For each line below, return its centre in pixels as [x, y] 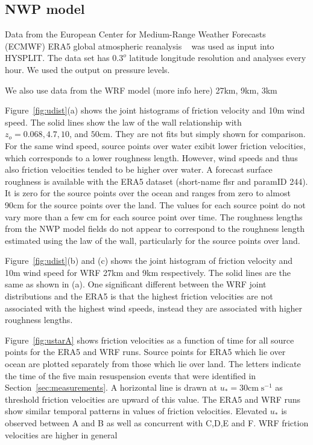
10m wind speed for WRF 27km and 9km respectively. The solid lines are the [148, 272]
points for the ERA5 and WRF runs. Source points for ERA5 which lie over [145, 352]
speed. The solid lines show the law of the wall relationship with [123, 122]
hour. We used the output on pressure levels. [87, 69]
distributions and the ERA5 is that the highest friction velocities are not [139, 296]
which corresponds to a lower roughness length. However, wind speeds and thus [151, 157]
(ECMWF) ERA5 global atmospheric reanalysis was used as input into [140, 46]
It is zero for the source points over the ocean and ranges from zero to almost [148, 193]
